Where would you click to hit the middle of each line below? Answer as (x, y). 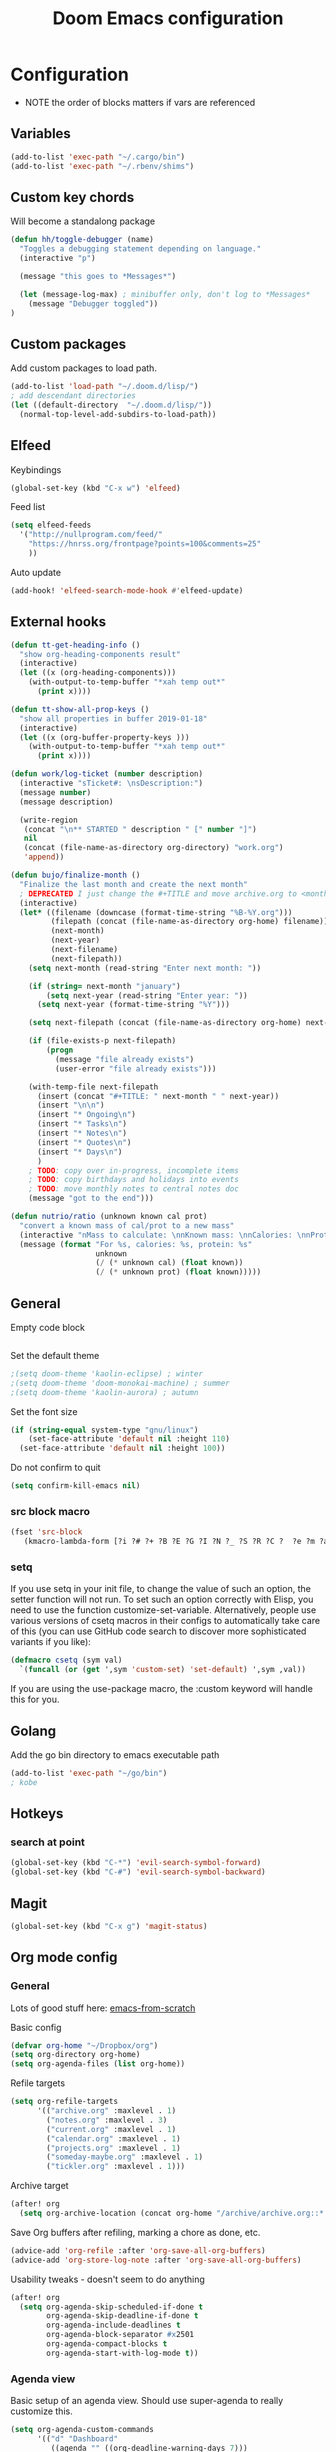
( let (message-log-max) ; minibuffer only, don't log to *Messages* (165, 294)
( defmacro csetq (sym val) (66, 1660)
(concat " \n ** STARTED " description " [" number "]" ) (140, 829)
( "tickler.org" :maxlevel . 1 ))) (116, 2167)
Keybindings (36, 469)
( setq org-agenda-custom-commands (82, 2430)
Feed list (28, 507)
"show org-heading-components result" (100, 654)
